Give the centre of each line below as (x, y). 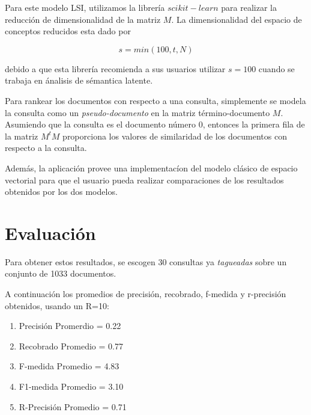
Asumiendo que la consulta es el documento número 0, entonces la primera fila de (155, 124)
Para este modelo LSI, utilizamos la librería (85, 7)
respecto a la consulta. (46, 148)
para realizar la (249, 7)
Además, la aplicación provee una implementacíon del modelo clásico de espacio (151, 168)
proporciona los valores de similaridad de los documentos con (175, 136)
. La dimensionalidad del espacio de (237, 19)
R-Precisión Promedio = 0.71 (73, 406)
